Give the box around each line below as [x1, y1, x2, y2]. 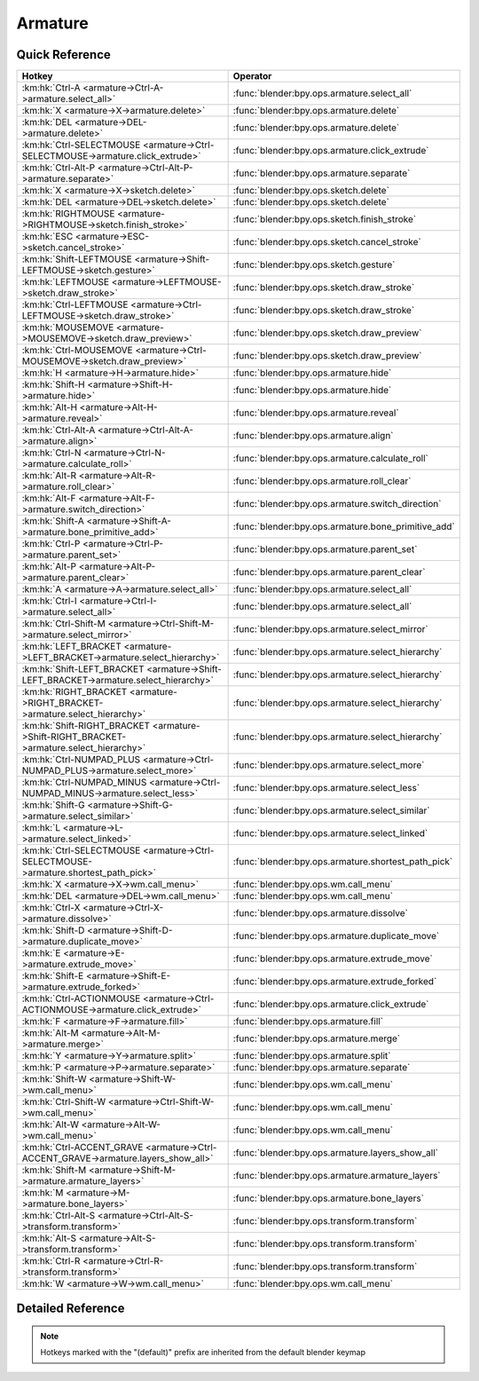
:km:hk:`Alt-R [21, 470, 77, 482]
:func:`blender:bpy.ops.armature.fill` [232, 1015, 384, 1028]
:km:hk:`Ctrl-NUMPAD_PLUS [21, 754, 141, 766]
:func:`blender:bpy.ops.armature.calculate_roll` [232, 453, 429, 465]
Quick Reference [16, 47, 111, 62]
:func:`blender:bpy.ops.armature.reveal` [232, 406, 399, 419]
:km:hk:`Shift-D [21, 924, 85, 936]
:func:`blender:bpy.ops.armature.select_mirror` [232, 623, 429, 635]
